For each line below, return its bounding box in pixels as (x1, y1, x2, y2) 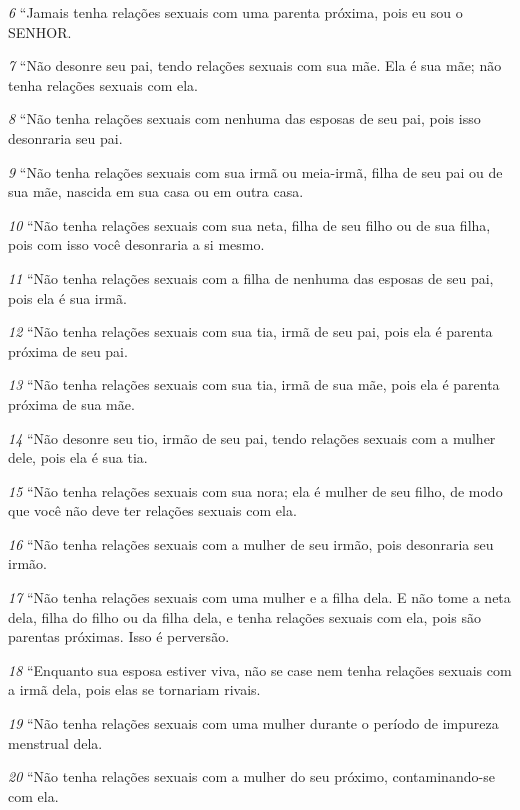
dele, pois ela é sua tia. (8, 447, 148, 468)
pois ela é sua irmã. (8, 287, 127, 308)
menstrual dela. (8, 732, 103, 753)
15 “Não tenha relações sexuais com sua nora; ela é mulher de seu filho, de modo (8, 480, 503, 501)
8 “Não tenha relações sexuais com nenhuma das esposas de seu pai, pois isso (8, 108, 481, 129)
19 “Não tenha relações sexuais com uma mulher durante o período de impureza (8, 713, 499, 734)
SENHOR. (8, 21, 72, 42)
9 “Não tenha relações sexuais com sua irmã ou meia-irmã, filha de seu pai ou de (8, 161, 503, 182)
